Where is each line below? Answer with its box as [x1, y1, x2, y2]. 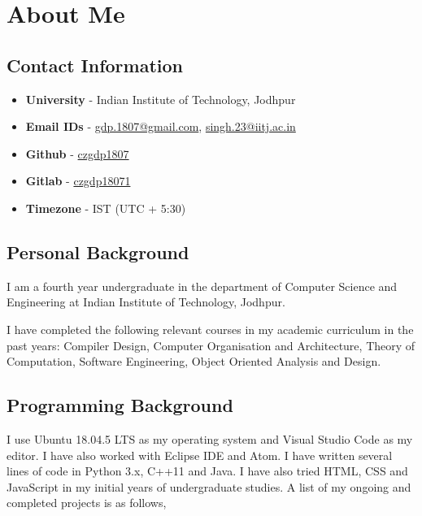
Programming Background [7, 392, 233, 418]
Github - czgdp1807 [25, 145, 129, 162]
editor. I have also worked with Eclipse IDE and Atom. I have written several [7, 446, 393, 463]
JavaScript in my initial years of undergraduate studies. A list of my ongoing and [7, 478, 411, 495]
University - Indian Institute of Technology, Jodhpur [25, 90, 296, 107]
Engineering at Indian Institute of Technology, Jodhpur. [7, 293, 285, 310]
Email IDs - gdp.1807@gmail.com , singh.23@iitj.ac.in [25, 118, 296, 135]
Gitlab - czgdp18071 [25, 172, 131, 189]
